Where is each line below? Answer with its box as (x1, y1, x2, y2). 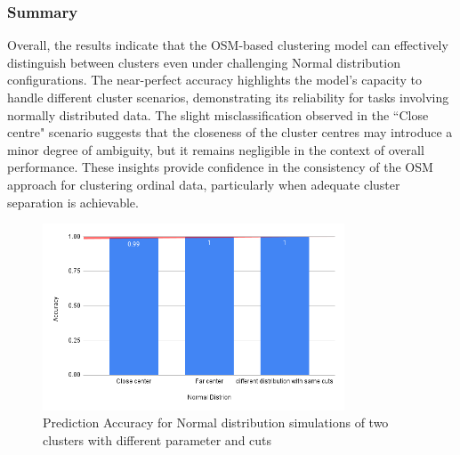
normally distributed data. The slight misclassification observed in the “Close (7, 105, 429, 124)
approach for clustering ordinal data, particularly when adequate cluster (7, 175, 400, 193)
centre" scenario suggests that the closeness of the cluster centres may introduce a (7, 123, 453, 142)
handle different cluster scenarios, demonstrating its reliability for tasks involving (7, 88, 449, 106)
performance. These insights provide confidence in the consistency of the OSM (7, 158, 433, 176)
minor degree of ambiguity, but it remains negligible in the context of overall (7, 140, 424, 158)
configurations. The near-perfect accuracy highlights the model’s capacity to (7, 70, 422, 89)
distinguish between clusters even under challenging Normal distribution (7, 53, 400, 71)
